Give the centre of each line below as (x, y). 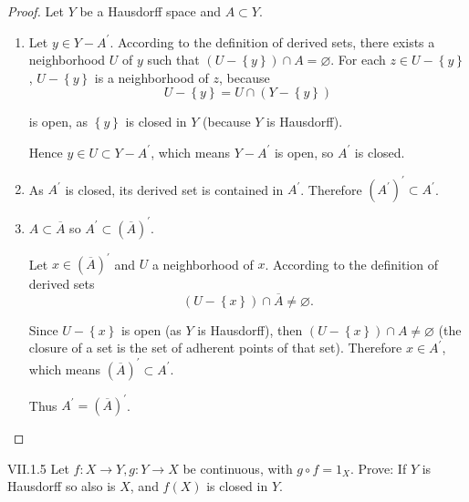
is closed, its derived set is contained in (174, 189)
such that (173, 60)
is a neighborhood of (151, 77)
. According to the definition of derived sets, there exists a (272, 41)
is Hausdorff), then (250, 329)
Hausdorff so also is (62, 486)
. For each (358, 60)
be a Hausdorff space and (151, 11)
